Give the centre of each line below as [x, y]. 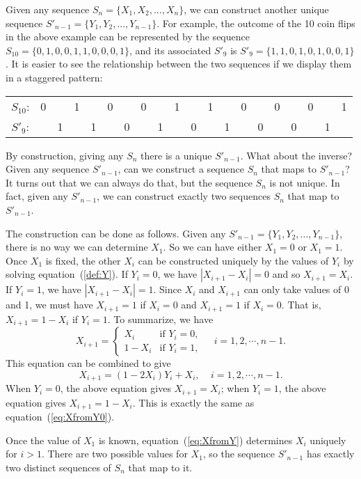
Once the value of [43, 440]
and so [286, 274]
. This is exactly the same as [193, 402]
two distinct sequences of [58, 467]
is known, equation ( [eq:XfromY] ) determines [195, 440]
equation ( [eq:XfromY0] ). [60, 417]
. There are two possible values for [114, 454]
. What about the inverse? [296, 155]
